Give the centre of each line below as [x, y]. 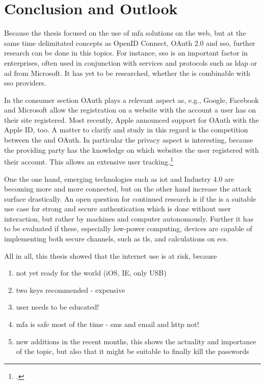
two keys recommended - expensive [71, 290]
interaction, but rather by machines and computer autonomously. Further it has [129, 218]
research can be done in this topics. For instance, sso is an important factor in [126, 53]
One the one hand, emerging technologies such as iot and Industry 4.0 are [119, 179]
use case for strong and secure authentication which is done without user [118, 209]
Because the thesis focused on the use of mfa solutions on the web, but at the [125, 33]
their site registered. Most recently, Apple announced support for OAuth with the [131, 119]
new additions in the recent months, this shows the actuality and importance [136, 341]
